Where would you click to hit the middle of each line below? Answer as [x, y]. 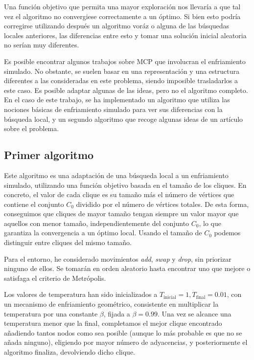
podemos [227, 233]
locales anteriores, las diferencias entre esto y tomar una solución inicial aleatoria [125, 35]
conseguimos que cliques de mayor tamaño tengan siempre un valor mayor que [121, 214]
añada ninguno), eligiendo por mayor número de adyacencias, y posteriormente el [126, 342]
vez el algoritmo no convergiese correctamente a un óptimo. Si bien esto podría [122, 16]
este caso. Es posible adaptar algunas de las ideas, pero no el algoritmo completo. [126, 90]
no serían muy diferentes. [42, 45]
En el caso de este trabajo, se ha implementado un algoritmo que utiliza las [117, 100]
